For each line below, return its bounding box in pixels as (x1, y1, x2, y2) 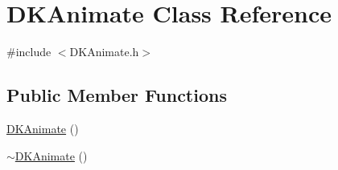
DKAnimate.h (69, 43, 139, 60)
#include (6, 43, 52, 60)
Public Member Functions (6, 83, 227, 107)
